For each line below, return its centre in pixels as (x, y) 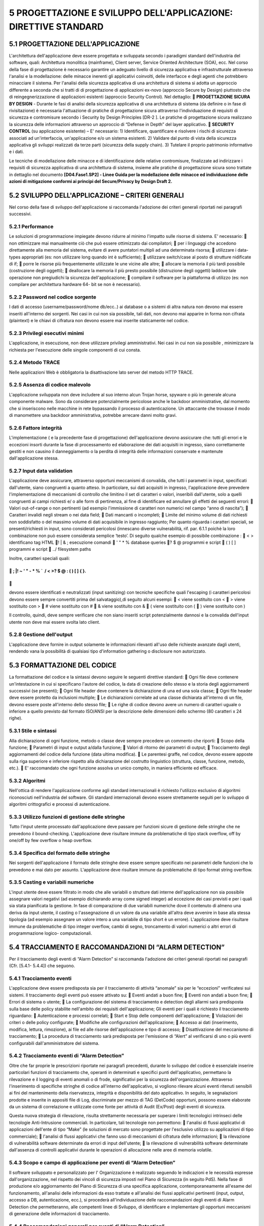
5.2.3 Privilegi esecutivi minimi (46, 333)
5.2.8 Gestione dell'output (41, 635)
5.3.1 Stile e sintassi (33, 731)
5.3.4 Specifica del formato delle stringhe (59, 853)
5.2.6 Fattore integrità (35, 428)
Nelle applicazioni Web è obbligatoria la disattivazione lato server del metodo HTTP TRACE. (101, 372)
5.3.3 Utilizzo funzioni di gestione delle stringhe (67, 817)
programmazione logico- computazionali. (51, 933)
